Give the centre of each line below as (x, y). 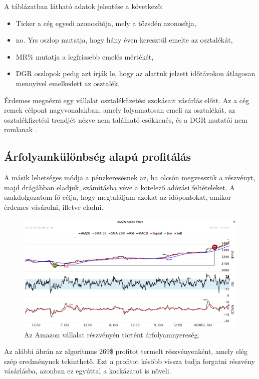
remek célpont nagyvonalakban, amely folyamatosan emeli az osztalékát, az (120, 110)
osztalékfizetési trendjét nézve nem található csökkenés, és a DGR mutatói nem (126, 119)
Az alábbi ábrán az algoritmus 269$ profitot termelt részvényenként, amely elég (126, 351)
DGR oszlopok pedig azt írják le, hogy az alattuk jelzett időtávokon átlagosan (136, 73)
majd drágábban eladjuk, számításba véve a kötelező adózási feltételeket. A (119, 187)
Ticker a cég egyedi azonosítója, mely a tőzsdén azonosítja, (106, 23)
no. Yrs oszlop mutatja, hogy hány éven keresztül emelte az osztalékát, (124, 40)
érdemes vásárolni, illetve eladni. (54, 207)
